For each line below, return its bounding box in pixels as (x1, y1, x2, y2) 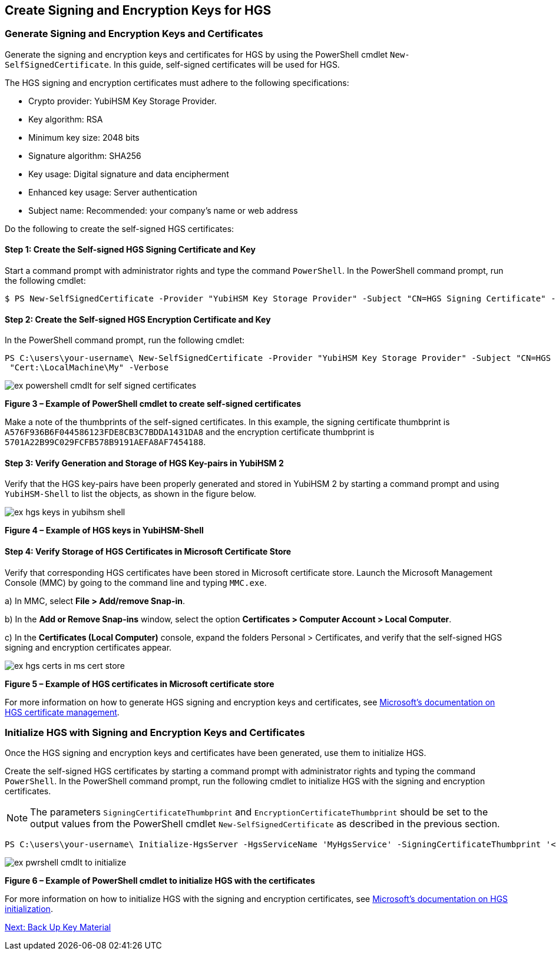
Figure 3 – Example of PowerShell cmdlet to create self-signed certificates (5, 399, 301, 409)
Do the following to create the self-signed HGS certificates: (5, 223, 234, 234)
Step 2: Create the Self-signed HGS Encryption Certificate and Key (5, 314, 271, 324)
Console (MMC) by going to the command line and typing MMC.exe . (5, 577, 267, 588)
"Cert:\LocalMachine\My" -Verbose (9, 363, 169, 373)
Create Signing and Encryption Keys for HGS (5, 3, 272, 18)
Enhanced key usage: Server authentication (28, 187, 197, 197)
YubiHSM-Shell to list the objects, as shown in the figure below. (5, 489, 256, 499)
